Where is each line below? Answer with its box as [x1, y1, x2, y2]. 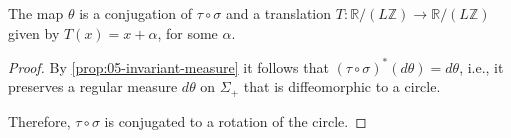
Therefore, [8, 110, 71, 131]
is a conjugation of [79, 3, 192, 23]
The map [8, 3, 64, 23]
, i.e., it [459, 56, 504, 77]
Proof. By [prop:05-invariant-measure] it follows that [8, 56, 329, 77]
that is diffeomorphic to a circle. [243, 76, 441, 97]
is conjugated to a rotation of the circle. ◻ [104, 110, 367, 131]
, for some [157, 22, 218, 43]
